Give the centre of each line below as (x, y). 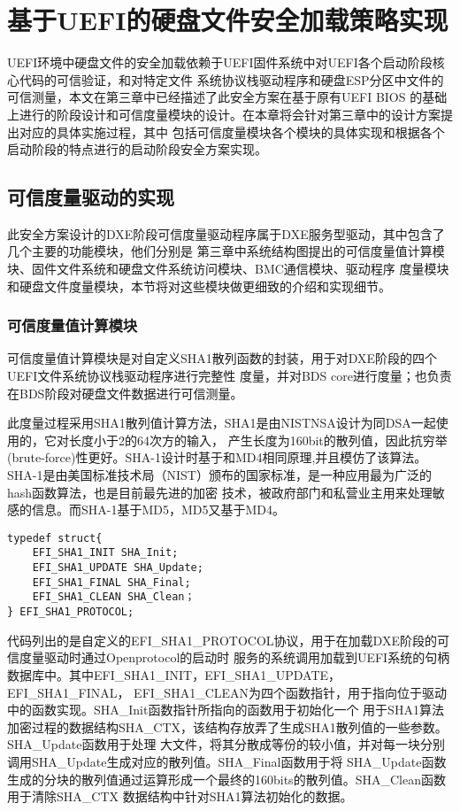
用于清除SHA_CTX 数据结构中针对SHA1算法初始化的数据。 (180, 796)
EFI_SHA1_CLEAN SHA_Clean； (114, 597)
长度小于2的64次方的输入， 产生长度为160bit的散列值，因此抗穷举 (258, 440)
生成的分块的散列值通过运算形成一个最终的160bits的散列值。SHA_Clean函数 (226, 779)
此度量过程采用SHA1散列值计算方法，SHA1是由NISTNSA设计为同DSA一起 (222, 423)
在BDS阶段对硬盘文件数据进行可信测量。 (125, 393)
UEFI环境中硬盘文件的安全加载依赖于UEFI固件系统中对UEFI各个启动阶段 (220, 62)
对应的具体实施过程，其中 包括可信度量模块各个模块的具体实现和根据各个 (232, 131)
